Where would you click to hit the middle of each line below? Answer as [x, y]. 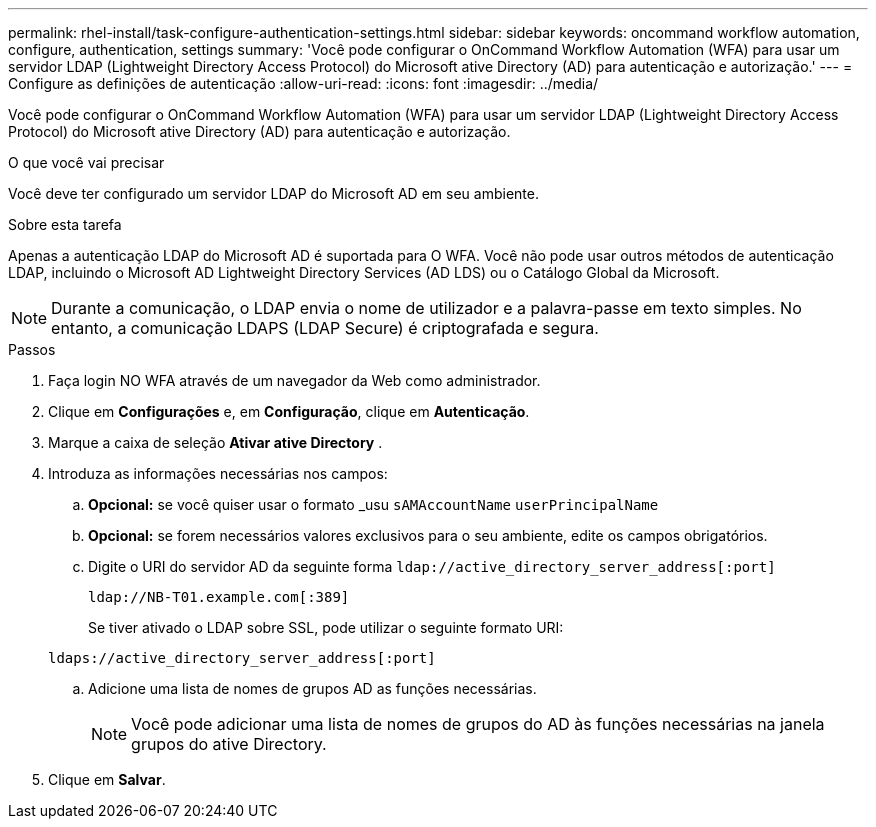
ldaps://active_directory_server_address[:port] [242, 658]
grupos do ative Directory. [229, 744]
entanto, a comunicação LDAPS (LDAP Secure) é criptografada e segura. [325, 328]
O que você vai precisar [86, 162]
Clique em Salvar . [107, 779]
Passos [32, 349]
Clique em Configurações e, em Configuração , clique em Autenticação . [289, 411]
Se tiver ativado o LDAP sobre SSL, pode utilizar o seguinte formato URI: [326, 627]
